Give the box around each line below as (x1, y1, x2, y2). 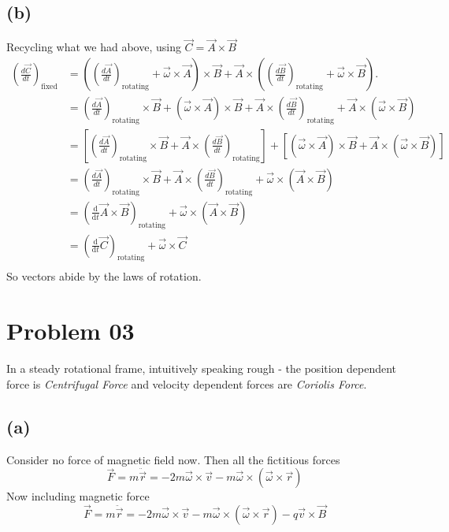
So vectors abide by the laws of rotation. (6, 268, 202, 285)
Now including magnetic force (6, 488, 150, 504)
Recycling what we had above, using (6, 39, 181, 55)
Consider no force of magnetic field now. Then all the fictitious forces (6, 451, 340, 467)
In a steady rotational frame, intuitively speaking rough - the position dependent (6, 360, 397, 377)
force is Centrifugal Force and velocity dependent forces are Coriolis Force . (6, 375, 367, 392)
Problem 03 (6, 314, 135, 347)
